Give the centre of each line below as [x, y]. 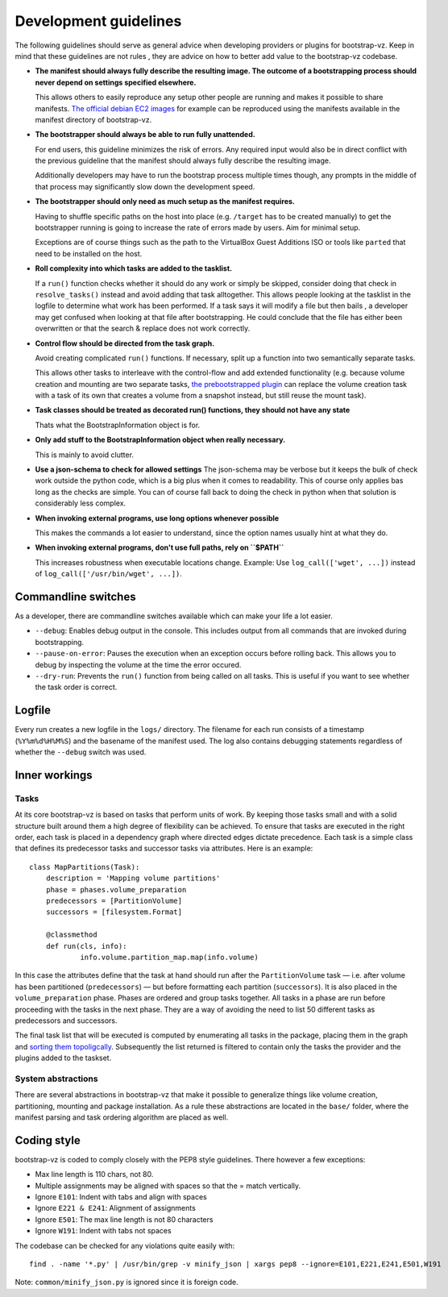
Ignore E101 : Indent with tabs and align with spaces [121, 1197]
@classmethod [71, 935]
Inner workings [54, 775]
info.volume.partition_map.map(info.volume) [170, 957]
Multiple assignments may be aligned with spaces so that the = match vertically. [168, 1186]
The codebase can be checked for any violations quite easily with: [125, 1245]
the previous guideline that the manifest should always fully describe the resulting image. [183, 160]
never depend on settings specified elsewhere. [116, 82]
